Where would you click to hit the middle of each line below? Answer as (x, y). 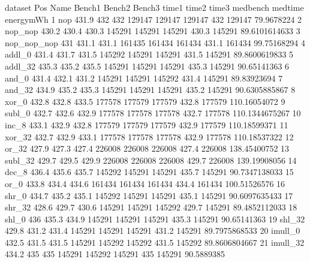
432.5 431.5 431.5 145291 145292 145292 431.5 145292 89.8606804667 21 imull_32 (155, 242)
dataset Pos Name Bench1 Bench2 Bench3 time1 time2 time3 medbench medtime (154, 7)
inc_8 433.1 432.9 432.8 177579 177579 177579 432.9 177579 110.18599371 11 (147, 124)
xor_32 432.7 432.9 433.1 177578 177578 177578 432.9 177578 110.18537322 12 (149, 136)
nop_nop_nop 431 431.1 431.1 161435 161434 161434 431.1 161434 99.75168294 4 (155, 42)
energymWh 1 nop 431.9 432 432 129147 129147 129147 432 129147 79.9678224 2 (154, 19)
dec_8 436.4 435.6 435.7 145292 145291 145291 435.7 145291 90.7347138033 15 (149, 172)
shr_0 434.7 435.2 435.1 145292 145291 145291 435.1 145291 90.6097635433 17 (149, 195)
